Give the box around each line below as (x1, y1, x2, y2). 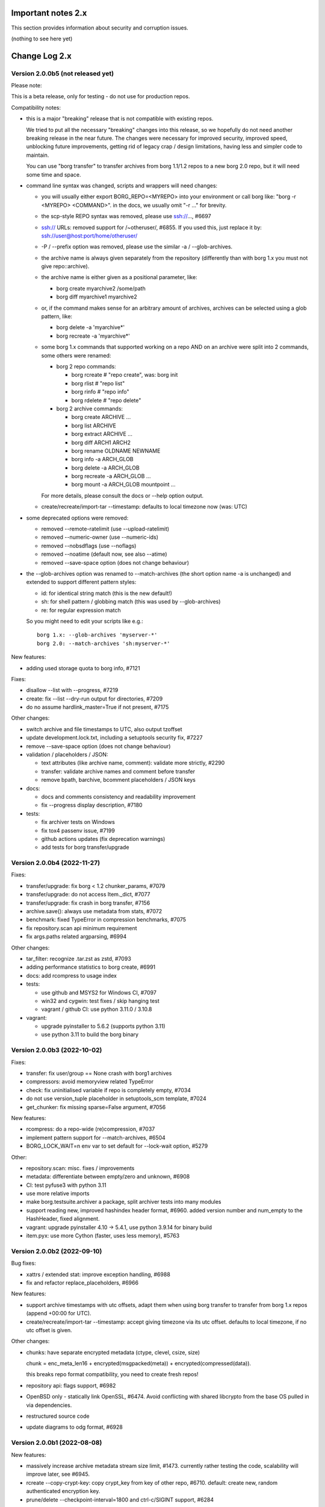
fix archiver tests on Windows (41, 819, 116, 826)
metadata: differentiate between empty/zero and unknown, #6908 (26, 1173, 190, 1180)
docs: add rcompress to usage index (26, 972, 117, 979)
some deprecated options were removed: (26, 514, 129, 521)
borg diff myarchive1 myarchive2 (56, 293, 138, 301)
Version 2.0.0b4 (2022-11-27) (11, 859, 101, 867)
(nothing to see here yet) (11, 35, 73, 42)
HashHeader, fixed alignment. (26, 1215, 100, 1222)
